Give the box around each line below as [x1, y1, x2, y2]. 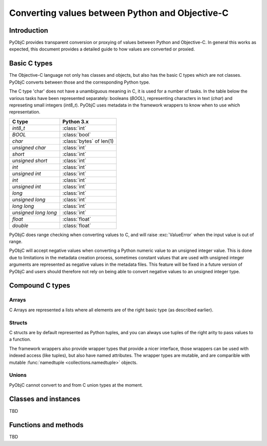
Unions [9, 372, 27, 379]
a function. [9, 337, 32, 343]
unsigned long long [12, 209, 57, 216]
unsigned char [12, 144, 46, 151]
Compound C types [9, 281, 70, 290]
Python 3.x [62, 118, 89, 125]
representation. [9, 109, 41, 115]
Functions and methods [9, 421, 84, 429]
